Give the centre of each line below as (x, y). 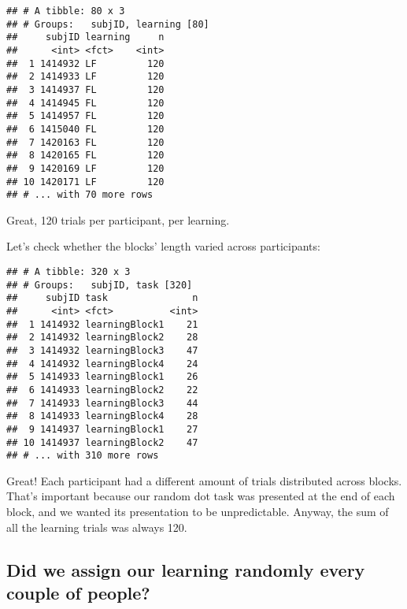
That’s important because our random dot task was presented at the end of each (201, 496)
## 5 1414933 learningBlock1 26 (102, 377)
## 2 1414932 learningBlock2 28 (102, 338)
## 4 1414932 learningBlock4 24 (102, 364)
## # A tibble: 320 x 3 (68, 272)
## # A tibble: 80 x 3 (66, 11)
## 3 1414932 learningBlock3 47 (102, 350)
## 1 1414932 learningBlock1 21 (102, 324)
